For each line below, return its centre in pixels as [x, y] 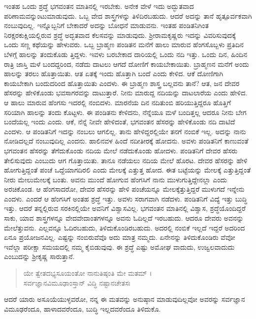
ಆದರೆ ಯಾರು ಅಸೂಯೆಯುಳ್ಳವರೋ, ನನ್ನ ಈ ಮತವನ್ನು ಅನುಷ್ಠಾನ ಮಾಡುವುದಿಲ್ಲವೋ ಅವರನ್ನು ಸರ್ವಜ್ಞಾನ [125, 299]
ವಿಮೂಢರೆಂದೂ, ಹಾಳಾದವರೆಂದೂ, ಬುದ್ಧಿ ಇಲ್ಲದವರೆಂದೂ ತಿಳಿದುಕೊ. [82, 308]
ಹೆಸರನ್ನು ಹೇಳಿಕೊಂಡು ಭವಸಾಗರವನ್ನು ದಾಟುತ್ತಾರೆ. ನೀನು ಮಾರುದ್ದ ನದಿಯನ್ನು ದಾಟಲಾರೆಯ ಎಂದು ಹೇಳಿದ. [126, 93]
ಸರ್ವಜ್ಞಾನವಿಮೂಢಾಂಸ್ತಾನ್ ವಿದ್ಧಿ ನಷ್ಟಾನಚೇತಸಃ [77, 282]
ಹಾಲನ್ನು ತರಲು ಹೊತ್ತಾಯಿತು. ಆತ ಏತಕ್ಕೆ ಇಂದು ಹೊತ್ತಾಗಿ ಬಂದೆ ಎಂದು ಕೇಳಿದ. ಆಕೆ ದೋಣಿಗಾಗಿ [114, 73]
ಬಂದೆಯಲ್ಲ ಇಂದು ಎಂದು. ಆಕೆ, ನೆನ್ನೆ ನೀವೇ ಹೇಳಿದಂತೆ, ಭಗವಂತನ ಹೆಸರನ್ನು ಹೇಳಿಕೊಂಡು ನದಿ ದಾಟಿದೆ [120, 122]
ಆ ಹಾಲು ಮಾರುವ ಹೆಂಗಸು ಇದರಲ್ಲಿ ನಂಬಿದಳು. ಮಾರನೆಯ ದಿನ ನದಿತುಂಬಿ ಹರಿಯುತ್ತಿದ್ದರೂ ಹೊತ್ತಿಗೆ [118, 102]
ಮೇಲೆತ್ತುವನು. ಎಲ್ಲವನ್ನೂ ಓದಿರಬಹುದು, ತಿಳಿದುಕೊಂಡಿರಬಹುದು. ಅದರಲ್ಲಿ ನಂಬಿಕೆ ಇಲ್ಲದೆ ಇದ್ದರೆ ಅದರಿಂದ [125, 227]
